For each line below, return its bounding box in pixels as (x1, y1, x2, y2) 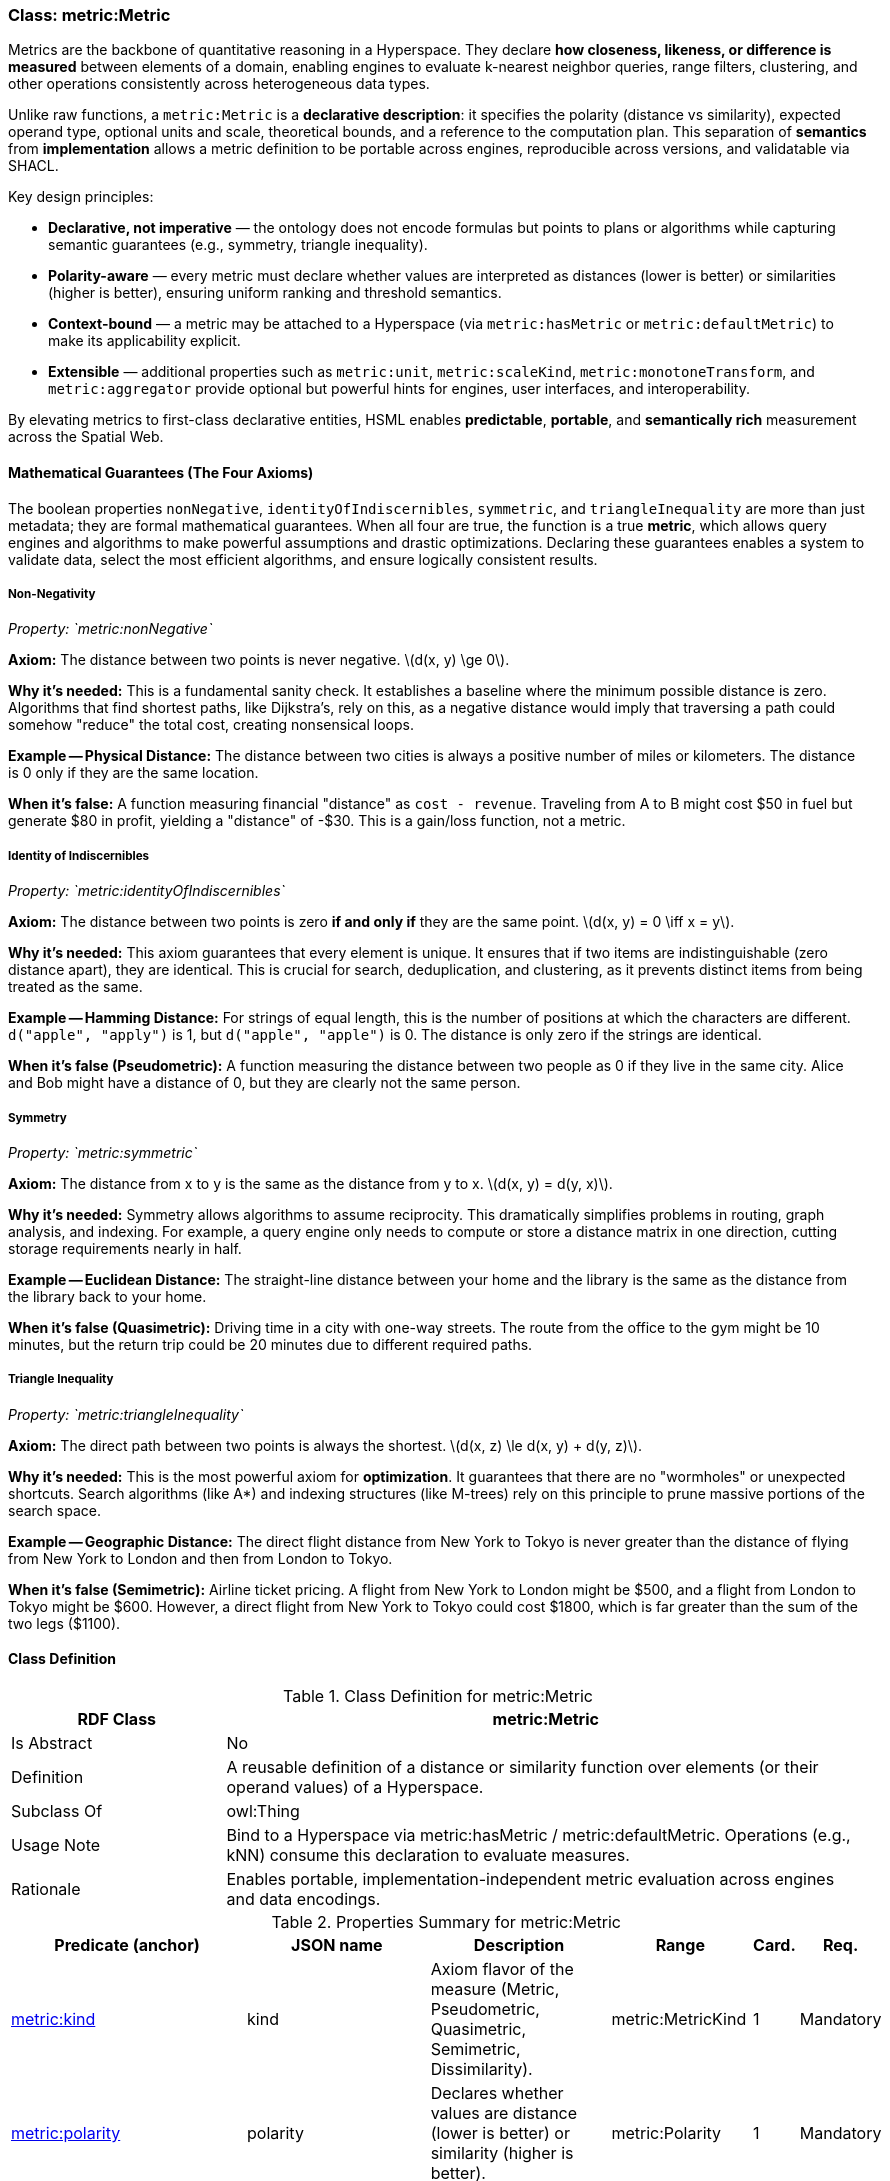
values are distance (430, 2102, 578, 2123)
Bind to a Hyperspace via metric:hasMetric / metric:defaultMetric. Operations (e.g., (226, 1824, 851, 1845)
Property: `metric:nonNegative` (8, 620, 213, 638)
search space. (8, 1501, 101, 1519)
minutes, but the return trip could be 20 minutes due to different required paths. (8, 1335, 533, 1353)
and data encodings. (226, 1888, 381, 1909)
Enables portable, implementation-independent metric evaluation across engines (226, 1868, 835, 1889)
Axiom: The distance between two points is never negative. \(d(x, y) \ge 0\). (8, 651, 510, 669)
